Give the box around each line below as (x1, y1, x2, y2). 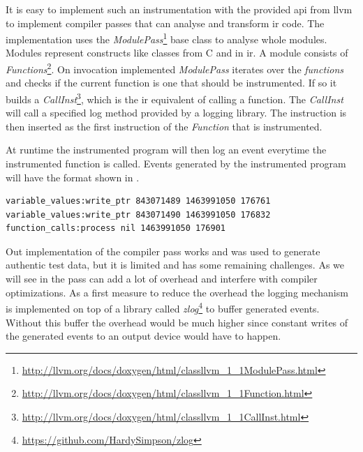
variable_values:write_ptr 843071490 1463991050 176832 (6, 209, 271, 220)
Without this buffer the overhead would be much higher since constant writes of (6, 315, 348, 329)
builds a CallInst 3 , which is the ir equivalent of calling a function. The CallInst (6, 89, 343, 106)
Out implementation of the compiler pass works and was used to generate (6, 243, 320, 258)
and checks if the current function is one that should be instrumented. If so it (6, 75, 337, 90)
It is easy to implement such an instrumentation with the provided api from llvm (6, 2, 353, 16)
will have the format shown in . (6, 169, 140, 184)
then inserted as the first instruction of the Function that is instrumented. (6, 119, 323, 133)
